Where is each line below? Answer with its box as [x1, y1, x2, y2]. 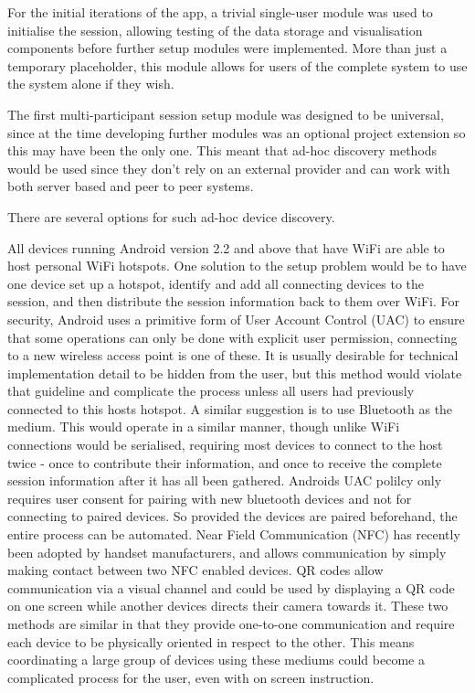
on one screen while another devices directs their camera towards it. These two [7, 596, 449, 615]
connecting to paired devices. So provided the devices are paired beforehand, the [7, 506, 458, 526]
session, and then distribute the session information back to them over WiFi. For [7, 292, 459, 311]
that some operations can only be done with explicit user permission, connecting [7, 327, 458, 346]
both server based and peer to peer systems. [7, 176, 254, 196]
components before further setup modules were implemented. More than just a [7, 38, 448, 58]
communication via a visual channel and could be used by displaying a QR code [7, 578, 455, 597]
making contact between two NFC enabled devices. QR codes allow [7, 560, 384, 580]
